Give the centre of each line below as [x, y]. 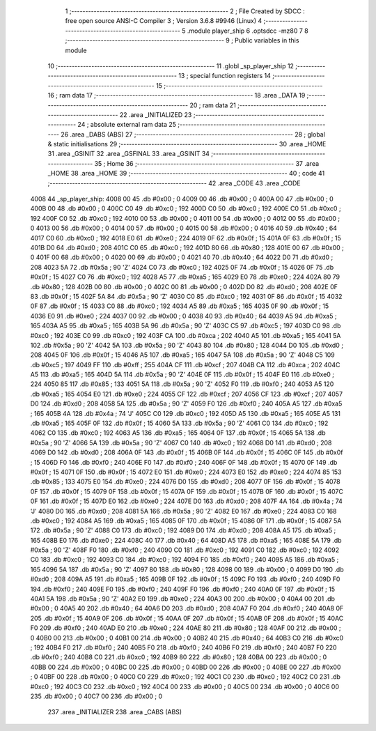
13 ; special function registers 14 [225, 76]
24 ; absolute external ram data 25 [127, 125]
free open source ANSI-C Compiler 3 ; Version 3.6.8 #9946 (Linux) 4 [164, 21]
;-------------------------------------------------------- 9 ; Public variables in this [182, 40]
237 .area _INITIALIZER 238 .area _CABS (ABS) [115, 712]
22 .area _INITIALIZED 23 [156, 114]
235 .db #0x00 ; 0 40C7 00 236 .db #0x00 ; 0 [96, 696]
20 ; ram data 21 [212, 105]
